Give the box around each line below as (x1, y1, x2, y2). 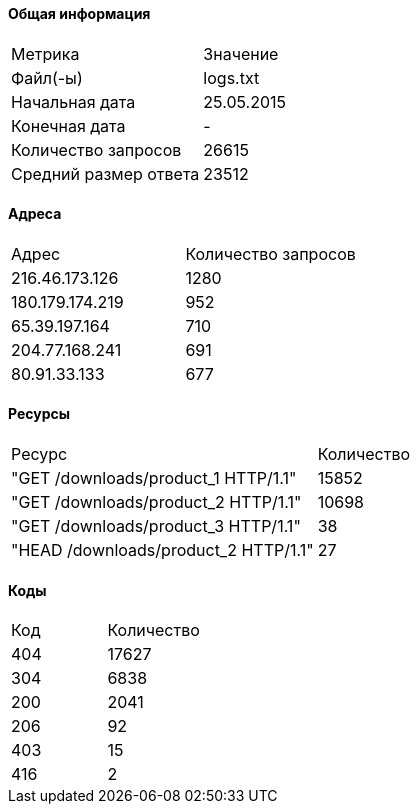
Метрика (11, 43, 80, 64)
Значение (203, 43, 279, 64)
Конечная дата (11, 115, 126, 136)
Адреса (8, 205, 62, 223)
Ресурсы (8, 405, 71, 423)
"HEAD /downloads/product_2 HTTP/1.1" (11, 540, 314, 561)
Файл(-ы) (11, 67, 83, 88)
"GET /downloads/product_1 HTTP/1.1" (11, 468, 297, 489)
